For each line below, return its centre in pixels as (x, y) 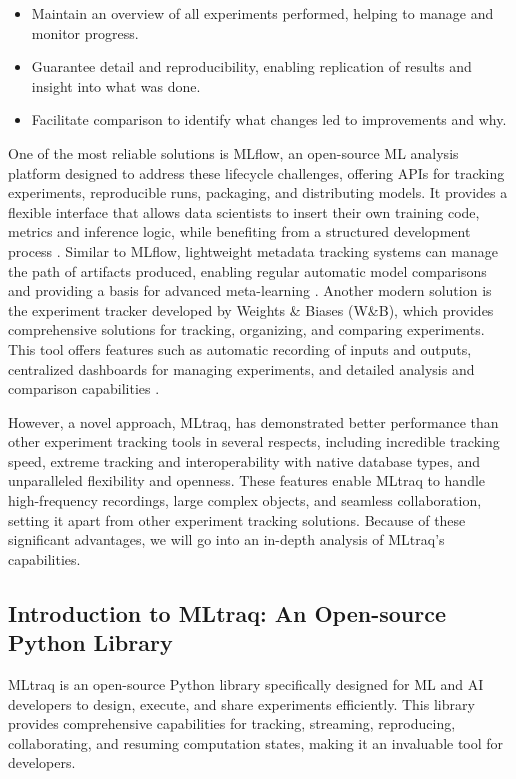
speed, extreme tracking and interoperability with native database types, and (244, 460)
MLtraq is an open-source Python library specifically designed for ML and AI (246, 684)
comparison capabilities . (84, 388)
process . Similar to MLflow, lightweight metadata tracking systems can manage (253, 250)
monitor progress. (85, 32)
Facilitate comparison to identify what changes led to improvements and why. (269, 119)
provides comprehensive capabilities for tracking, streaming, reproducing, (232, 723)
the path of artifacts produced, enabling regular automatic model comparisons (247, 270)
